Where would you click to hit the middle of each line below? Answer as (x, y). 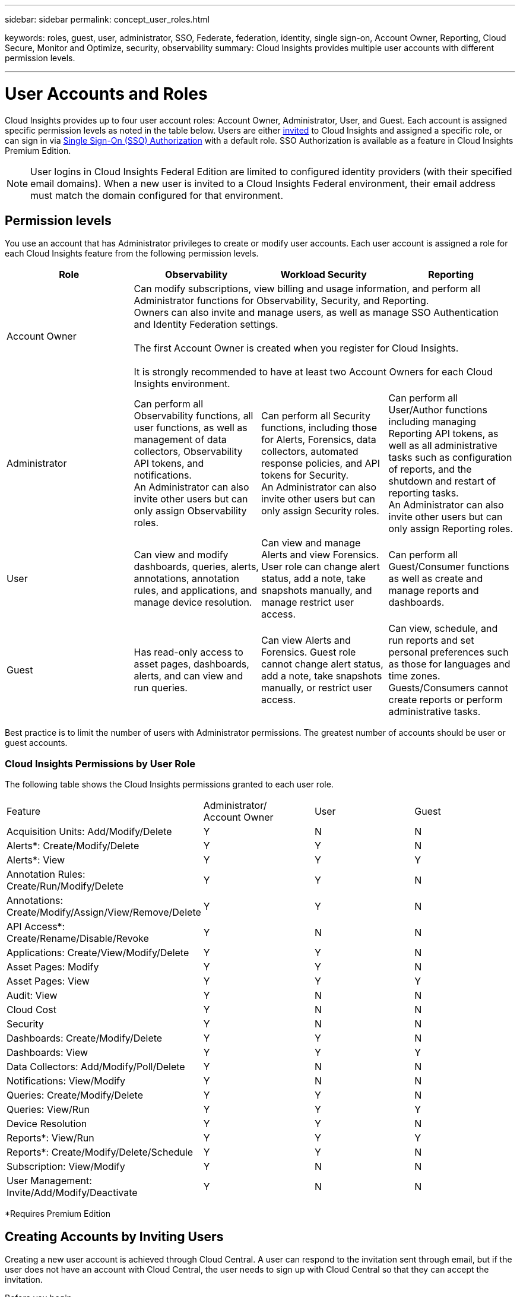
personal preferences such (448, 652)
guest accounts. (36, 743)
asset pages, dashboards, (191, 664)
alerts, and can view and (188, 676)
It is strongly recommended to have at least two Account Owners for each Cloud (313, 372)
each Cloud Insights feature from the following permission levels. (132, 254)
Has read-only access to (188, 652)
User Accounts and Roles (106, 94)
